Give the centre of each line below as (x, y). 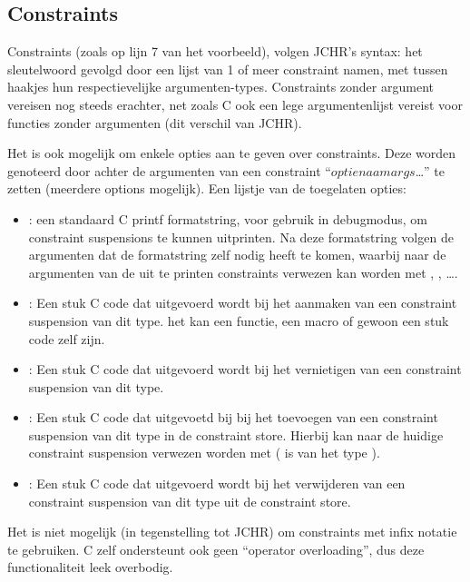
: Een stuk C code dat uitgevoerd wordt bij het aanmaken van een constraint (243, 303)
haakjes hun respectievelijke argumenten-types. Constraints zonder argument (220, 87)
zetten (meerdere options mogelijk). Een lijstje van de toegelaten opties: (207, 188)
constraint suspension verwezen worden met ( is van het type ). (204, 453)
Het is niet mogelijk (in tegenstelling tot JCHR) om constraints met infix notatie (232, 532)
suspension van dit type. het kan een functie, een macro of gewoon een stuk (239, 320)
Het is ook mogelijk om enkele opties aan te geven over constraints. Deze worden (232, 153)
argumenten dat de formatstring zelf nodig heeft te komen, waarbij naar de (237, 255)
